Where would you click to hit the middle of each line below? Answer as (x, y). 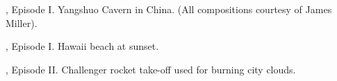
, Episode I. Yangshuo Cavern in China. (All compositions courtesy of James (169, 9)
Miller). (22, 22)
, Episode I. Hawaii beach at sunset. (82, 46)
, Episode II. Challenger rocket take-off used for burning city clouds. (151, 69)
